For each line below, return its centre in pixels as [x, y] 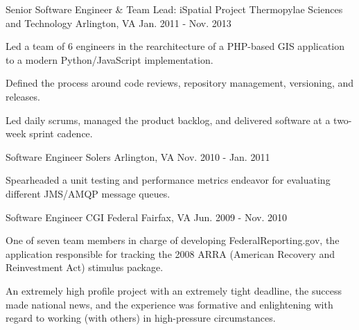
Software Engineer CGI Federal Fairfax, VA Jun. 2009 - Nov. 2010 [146, 217]
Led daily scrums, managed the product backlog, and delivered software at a [168, 120]
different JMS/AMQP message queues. [88, 193]
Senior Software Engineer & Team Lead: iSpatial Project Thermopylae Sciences [174, 9]
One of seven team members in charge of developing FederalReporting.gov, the [173, 240]
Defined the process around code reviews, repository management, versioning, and [180, 83]
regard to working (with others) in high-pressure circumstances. [141, 318]
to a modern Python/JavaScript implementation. [110, 59]
